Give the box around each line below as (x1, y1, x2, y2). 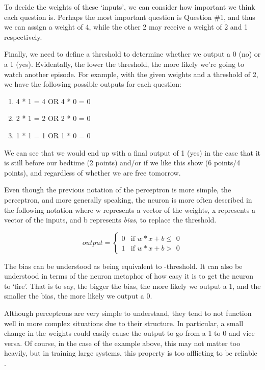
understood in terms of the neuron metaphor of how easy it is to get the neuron (4, 270, 253, 281)
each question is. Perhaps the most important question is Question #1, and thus (4, 11, 255, 22)
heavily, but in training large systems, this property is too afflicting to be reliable (4, 348, 257, 358)
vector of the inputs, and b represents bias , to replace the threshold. (4, 214, 217, 225)
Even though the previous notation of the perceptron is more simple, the (4, 184, 231, 195)
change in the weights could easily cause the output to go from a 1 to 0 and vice (4, 328, 255, 338)
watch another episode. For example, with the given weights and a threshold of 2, (4, 68, 258, 79)
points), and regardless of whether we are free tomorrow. (4, 167, 181, 178)
